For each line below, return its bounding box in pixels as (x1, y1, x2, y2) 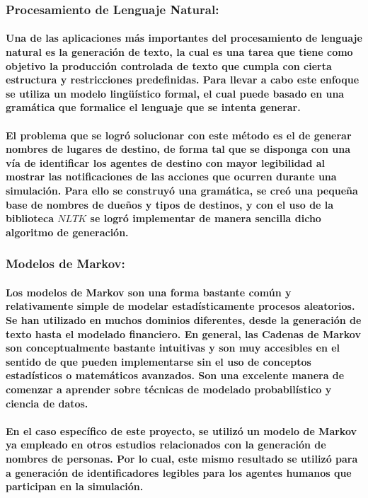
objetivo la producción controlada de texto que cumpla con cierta (6, 58, 332, 73)
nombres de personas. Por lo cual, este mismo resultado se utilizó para (6, 451, 358, 465)
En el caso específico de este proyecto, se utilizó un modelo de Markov (6, 423, 357, 438)
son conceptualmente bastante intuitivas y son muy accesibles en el (6, 340, 340, 355)
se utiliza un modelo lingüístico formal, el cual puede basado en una (6, 86, 345, 100)
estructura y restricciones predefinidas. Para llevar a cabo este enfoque (6, 72, 360, 87)
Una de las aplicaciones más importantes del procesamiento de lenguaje (6, 30, 362, 45)
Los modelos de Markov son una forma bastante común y (6, 284, 292, 299)
